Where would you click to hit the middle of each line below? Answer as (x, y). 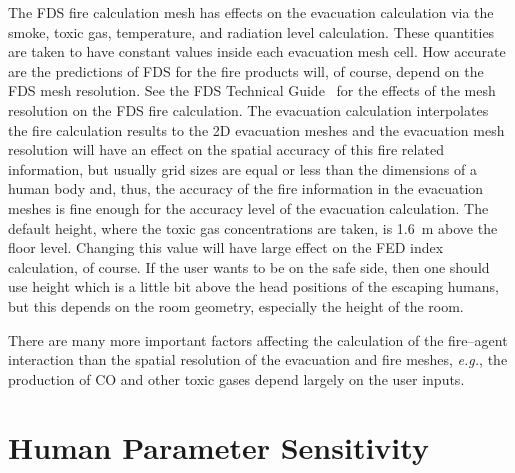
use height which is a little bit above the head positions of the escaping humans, (253, 286)
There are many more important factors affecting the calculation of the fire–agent (258, 339)
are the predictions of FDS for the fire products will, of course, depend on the (246, 70)
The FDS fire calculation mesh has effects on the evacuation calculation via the (251, 12)
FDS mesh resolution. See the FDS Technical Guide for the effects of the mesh (252, 90)
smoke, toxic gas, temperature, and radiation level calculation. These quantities (251, 31)
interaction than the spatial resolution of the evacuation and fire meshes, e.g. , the (258, 359)
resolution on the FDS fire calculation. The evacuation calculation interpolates (248, 109)
